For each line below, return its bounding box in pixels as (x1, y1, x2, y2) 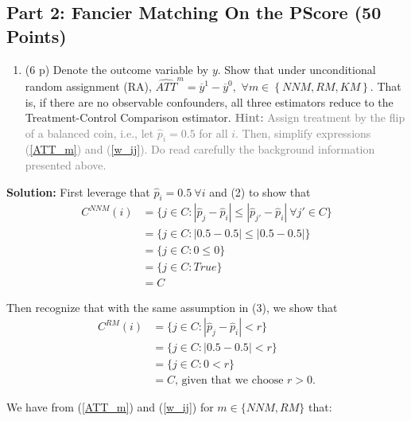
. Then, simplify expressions (235, 124, 371, 141)
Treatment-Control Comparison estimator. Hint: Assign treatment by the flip (25, 109, 405, 126)
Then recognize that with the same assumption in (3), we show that (6, 298, 338, 315)
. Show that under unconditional (217, 60, 376, 77)
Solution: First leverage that (6, 183, 150, 200)
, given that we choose (174, 375, 284, 387)
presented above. (25, 157, 107, 173)
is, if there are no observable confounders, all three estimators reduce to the (25, 93, 394, 110)
